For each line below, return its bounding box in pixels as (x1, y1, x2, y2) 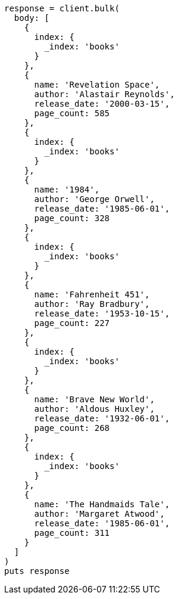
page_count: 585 (34, 108, 110, 118)
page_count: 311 (34, 528, 110, 538)
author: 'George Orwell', (34, 194, 155, 204)
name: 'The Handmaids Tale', (34, 499, 170, 509)
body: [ (14, 13, 49, 23)
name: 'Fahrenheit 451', (34, 290, 150, 299)
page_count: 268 (34, 423, 110, 433)
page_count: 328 (34, 213, 110, 223)
